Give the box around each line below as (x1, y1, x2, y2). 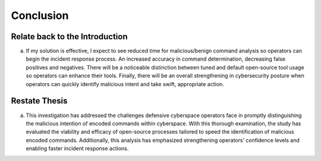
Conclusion (11, 9, 69, 22)
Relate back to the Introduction (11, 31, 128, 42)
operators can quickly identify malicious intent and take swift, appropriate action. (26, 80, 224, 87)
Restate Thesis (11, 96, 68, 106)
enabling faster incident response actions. (26, 145, 129, 152)
